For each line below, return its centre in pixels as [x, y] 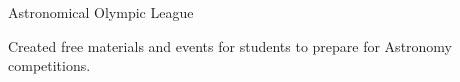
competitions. [49, 65]
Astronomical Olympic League [101, 12]
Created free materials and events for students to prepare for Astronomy [230, 45]
